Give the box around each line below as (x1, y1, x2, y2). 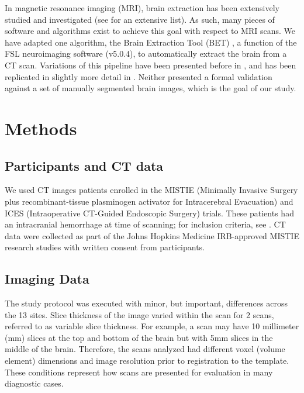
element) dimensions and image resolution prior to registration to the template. (5, 354, 289, 367)
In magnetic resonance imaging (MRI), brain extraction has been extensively (5, 2, 279, 13)
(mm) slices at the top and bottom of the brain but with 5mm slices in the (5, 331, 273, 343)
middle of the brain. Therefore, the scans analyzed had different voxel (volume (5, 343, 285, 355)
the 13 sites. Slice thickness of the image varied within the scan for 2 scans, (5, 308, 274, 320)
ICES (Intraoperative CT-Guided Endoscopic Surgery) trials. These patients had (5, 206, 294, 219)
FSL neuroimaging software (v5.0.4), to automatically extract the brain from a (5, 47, 287, 60)
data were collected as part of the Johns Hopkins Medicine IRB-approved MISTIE (5, 229, 299, 242)
